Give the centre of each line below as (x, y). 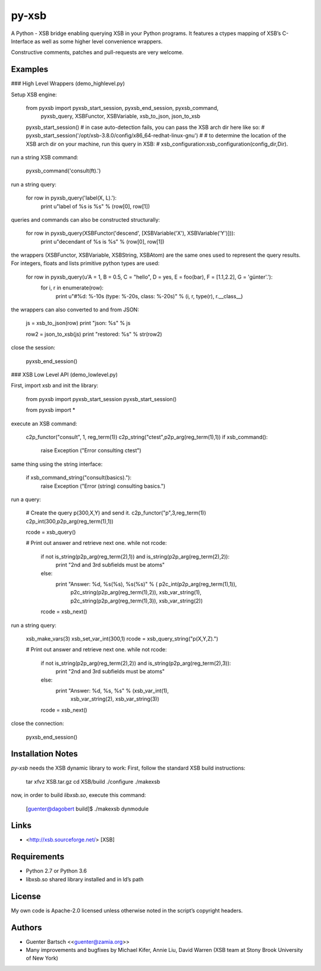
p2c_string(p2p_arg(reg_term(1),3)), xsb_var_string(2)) (137, 601)
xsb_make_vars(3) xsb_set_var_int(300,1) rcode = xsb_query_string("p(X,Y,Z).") (122, 638)
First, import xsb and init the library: (55, 386)
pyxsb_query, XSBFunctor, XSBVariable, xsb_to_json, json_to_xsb (120, 116)
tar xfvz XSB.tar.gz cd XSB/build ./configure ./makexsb (93, 781)
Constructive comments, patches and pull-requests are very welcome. (97, 52)
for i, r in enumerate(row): (72, 288)
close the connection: (37, 723)
